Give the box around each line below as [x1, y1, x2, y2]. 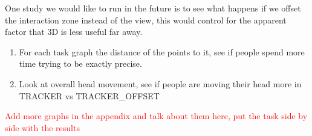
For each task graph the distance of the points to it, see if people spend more [19, 45, 305, 58]
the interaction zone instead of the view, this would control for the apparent [5, 13, 287, 26]
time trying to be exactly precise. [19, 57, 142, 70]
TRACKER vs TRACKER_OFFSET [19, 89, 160, 102]
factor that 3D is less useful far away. [5, 25, 143, 38]
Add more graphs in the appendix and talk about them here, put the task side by [5, 110, 308, 122]
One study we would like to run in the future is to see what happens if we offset [5, 2, 301, 14]
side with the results [5, 121, 80, 134]
